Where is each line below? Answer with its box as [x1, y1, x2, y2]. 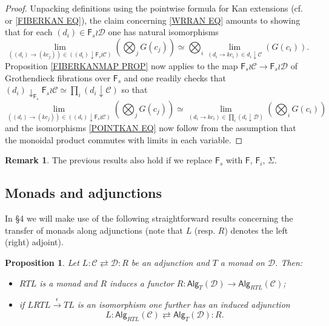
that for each [5, 25, 53, 38]
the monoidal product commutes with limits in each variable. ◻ [5, 133, 243, 146]
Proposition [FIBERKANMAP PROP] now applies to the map [5, 59, 238, 72]
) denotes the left [224, 223, 288, 236]
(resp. [194, 223, 216, 236]
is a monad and [39, 276, 98, 289]
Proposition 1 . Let [5, 256, 79, 268]
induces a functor [110, 276, 174, 289]
